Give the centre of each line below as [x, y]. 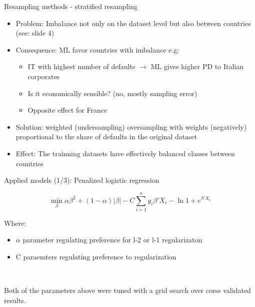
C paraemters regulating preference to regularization [96, 257]
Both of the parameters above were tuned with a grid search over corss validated [127, 290]
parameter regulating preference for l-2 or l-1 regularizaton [112, 240]
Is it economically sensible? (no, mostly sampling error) [112, 93]
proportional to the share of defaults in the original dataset [106, 136]
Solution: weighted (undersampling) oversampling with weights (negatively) [131, 126]
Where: [15, 223]
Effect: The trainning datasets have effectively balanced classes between [125, 153]
